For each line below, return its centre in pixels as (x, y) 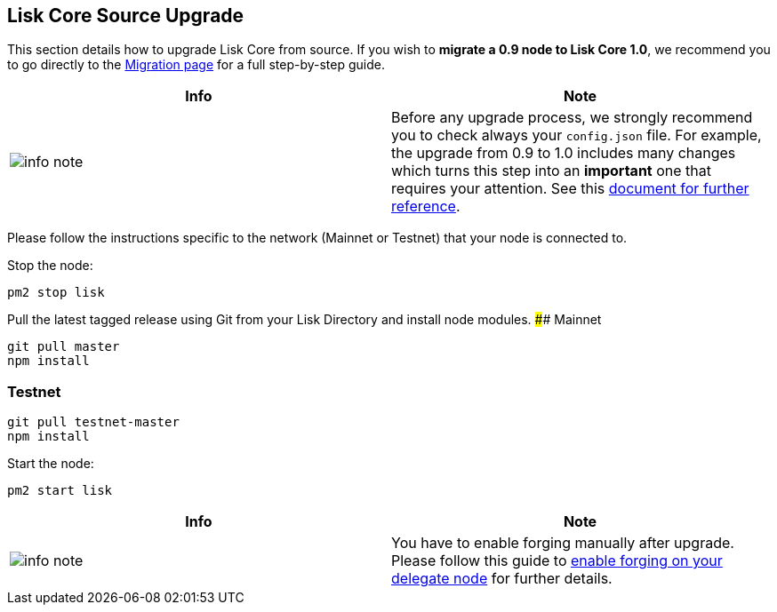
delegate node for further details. (502, 579)
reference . (426, 207)
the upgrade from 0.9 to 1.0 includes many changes (564, 153)
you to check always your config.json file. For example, (577, 135)
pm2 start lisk (60, 491)
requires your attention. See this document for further (570, 189)
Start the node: (51, 464)
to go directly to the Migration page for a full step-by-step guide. (196, 65)
